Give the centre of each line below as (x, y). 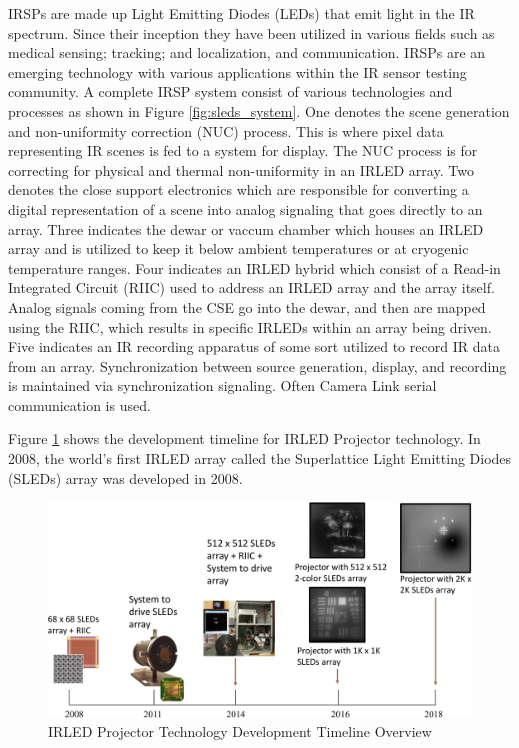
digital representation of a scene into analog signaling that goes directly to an (245, 208)
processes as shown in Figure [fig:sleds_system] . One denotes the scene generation (259, 110)
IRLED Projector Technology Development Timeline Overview (240, 731)
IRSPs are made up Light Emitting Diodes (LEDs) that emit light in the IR (241, 13)
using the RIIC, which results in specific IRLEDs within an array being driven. (250, 326)
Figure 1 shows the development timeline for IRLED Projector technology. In (244, 438)
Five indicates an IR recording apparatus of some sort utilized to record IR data (254, 346)
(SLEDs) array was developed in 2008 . (125, 477)
